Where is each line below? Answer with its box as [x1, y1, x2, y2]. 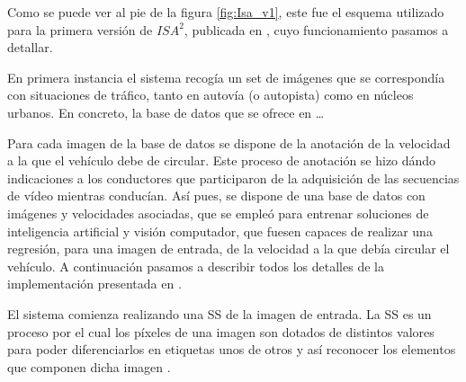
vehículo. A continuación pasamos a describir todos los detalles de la [7, 256, 384, 275]
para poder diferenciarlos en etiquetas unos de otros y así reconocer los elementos [7, 340, 456, 359]
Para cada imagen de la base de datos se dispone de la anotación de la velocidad [7, 133, 451, 152]
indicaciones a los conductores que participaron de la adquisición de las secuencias [7, 168, 460, 187]
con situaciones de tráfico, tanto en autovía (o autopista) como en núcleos [7, 85, 414, 104]
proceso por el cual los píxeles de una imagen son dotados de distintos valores [7, 322, 435, 341]
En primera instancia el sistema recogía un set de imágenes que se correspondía [7, 67, 445, 86]
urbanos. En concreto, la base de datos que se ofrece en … [7, 102, 325, 121]
